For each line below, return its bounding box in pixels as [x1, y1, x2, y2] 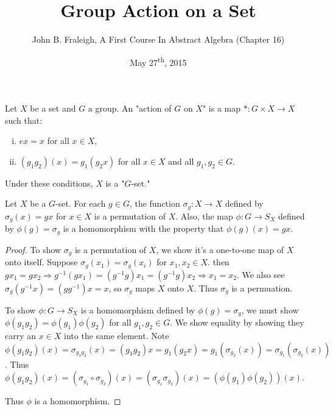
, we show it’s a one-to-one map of [156, 243, 284, 256]
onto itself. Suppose [5, 256, 78, 268]
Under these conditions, [5, 176, 93, 189]
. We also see [236, 268, 285, 281]
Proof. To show [5, 243, 61, 256]
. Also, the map [175, 209, 233, 222]
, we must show [241, 303, 299, 316]
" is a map [202, 101, 240, 114]
